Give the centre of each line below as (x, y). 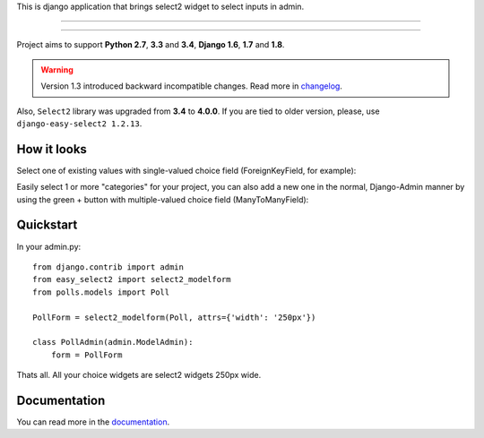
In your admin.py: (49, 246)
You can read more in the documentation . (93, 422)
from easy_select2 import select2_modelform (132, 279)
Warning (57, 69)
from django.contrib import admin (108, 267)
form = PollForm (86, 355)
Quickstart (47, 225)
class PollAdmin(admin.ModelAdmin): (113, 342)
